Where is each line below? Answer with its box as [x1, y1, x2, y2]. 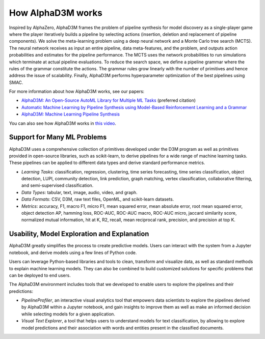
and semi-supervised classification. [21, 182, 94, 189]
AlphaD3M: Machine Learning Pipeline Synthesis [21, 111, 120, 117]
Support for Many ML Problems [9, 133, 107, 141]
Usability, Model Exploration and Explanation [9, 230, 149, 238]
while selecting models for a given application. [21, 311, 115, 317]
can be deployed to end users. [9, 272, 71, 278]
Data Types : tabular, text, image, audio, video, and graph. [21, 189, 137, 195]
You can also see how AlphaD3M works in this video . [9, 120, 116, 126]
